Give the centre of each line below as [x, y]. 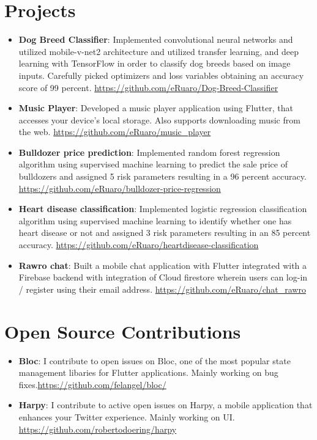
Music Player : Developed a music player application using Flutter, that [156, 108]
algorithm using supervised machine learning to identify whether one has [155, 220]
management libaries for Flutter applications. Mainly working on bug [148, 372]
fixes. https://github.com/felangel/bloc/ [92, 384]
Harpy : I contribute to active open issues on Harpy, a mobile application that [166, 405]
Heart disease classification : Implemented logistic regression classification [163, 209]
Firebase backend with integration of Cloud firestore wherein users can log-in [163, 277]
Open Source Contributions [123, 331]
